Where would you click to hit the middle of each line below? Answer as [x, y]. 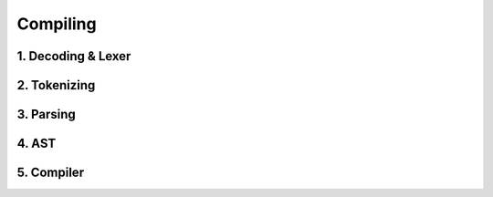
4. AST [37, 144]
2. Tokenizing [56, 85]
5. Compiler [51, 173]
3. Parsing [47, 114]
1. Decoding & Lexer [74, 56]
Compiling [57, 24]
